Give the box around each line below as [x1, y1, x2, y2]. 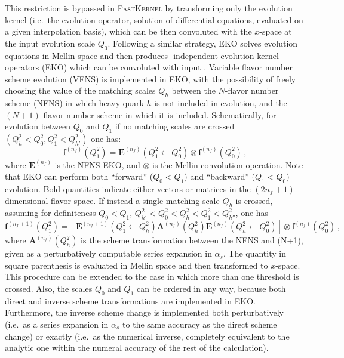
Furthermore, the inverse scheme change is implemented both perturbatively [5, 306, 284, 319]
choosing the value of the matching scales [5, 84, 156, 97]
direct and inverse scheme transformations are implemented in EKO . [5, 294, 256, 307]
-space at [259, 25, 292, 38]
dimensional [5, 194, 48, 206]
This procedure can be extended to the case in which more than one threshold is [5, 270, 299, 283]
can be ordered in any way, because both [136, 282, 286, 294]
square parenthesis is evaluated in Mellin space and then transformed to [5, 258, 268, 271]
